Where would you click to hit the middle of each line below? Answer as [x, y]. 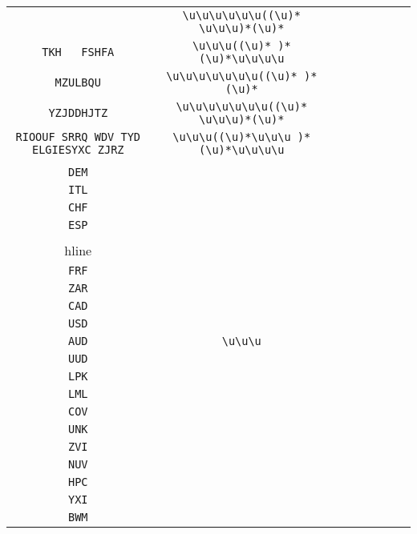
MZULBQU [78, 82]
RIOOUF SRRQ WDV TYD [78, 137]
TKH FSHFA [78, 52]
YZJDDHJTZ [78, 113]
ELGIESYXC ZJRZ [78, 150]
